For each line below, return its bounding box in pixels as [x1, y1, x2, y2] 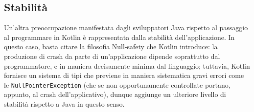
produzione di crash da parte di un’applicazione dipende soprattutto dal [4, 51, 220, 61]
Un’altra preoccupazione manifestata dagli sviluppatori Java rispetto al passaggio [4, 22, 248, 33]
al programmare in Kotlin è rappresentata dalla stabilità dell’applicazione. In [4, 32, 235, 42]
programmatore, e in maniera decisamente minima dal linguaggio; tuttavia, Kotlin [4, 60, 250, 71]
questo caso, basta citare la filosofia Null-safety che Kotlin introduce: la [4, 41, 218, 52]
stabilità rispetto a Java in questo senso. [4, 99, 125, 109]
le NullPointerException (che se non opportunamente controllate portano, [4, 79, 231, 90]
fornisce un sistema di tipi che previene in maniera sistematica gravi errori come [4, 70, 244, 80]
